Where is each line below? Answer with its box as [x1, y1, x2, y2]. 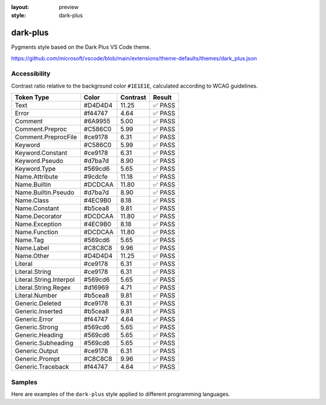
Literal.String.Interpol [14, 275, 75, 284]
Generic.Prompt [14, 355, 60, 363]
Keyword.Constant [14, 148, 68, 157]
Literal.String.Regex [14, 284, 71, 292]
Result [153, 94, 172, 102]
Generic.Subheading [14, 339, 74, 347]
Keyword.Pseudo [14, 157, 63, 165]
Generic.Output [14, 347, 59, 356]
